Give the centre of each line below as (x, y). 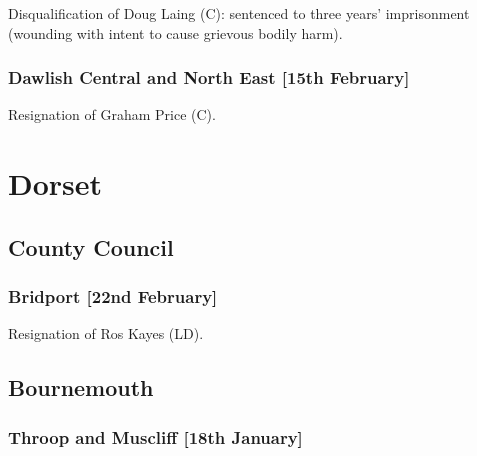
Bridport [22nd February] (113, 296)
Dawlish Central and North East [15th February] (209, 77)
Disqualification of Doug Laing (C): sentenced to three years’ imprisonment (239, 13)
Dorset (55, 183)
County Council (91, 246)
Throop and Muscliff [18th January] (155, 436)
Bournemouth (81, 387)
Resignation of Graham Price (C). (112, 114)
